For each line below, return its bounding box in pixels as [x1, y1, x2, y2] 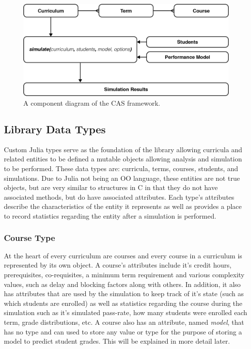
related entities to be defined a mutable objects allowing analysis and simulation [4, 154, 242, 164]
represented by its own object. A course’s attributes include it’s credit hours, [4, 260, 232, 270]
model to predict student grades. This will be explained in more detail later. [4, 336, 230, 346]
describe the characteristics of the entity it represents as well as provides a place [4, 201, 242, 211]
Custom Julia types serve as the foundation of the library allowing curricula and [4, 144, 242, 154]
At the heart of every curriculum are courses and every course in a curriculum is [4, 250, 242, 260]
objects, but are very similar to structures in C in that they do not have [4, 182, 218, 192]
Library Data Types [4, 122, 106, 137]
